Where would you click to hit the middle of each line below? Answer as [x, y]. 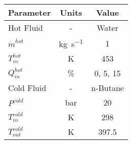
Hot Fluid [26, 28]
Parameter [30, 12]
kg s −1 [71, 43]
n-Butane [107, 88]
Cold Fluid [27, 88]
